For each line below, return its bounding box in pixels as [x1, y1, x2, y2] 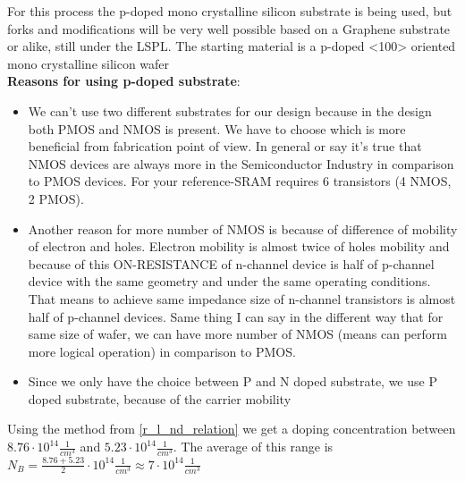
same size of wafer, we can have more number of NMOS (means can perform [28, 325, 447, 343]
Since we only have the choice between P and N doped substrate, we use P [28, 372, 437, 391]
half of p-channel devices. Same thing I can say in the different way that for [28, 307, 444, 325]
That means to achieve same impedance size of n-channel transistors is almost [28, 289, 456, 308]
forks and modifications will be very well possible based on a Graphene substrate [7, 19, 451, 38]
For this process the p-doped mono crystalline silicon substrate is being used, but [7, 2, 452, 20]
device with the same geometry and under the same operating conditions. [28, 272, 431, 291]
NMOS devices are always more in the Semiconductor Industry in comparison [28, 154, 454, 173]
